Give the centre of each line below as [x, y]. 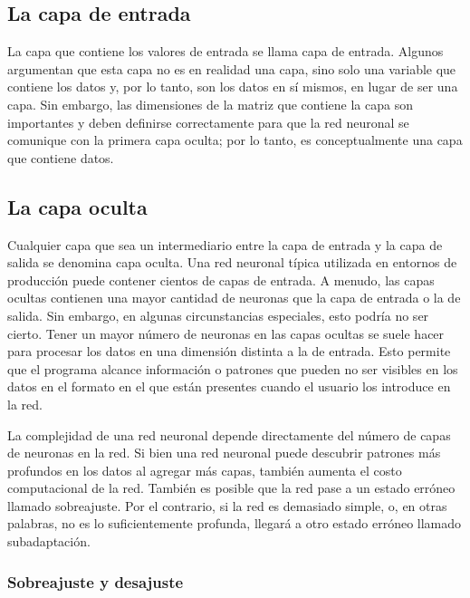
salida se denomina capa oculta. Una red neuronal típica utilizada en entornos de [232, 262]
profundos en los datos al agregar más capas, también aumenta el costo [205, 470]
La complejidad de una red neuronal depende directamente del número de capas [229, 434]
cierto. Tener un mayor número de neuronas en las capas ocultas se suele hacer [226, 333]
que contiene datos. [61, 157]
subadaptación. [49, 541]
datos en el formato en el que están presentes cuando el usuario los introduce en [229, 386]
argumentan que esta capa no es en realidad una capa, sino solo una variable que [232, 68]
